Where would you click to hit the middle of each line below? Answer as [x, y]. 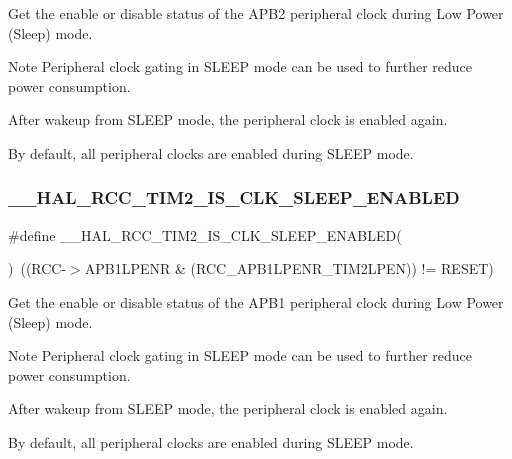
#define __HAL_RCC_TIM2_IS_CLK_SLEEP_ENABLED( [205, 234]
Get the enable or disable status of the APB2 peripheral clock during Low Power [256, 13]
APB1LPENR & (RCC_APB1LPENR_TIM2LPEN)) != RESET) [289, 268]
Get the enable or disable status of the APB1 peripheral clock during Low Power [256, 301]
